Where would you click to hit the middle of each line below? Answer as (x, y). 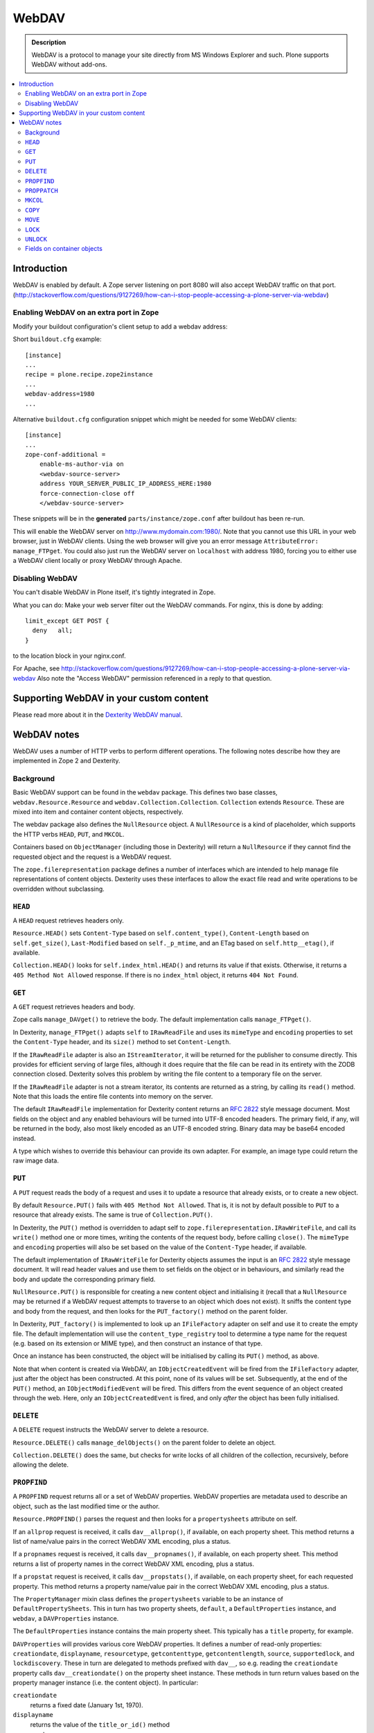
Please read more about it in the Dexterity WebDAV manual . (98, 715)
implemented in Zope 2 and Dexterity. (66, 761)
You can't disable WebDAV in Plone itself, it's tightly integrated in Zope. (114, 592)
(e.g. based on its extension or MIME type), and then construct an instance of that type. (138, 1343)
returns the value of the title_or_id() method (100, 1724)
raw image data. (36, 1160)
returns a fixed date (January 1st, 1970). (87, 1705)
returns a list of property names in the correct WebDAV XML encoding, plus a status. (134, 1564)
